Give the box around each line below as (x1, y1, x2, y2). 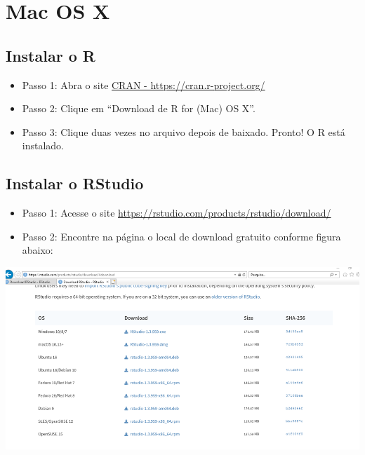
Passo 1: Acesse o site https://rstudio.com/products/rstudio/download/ (22, 205, 331, 220)
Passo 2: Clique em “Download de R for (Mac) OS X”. (22, 101, 255, 116)
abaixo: (22, 243, 53, 257)
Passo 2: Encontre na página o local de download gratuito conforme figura (22, 229, 341, 243)
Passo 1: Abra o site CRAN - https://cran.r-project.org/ (22, 77, 265, 92)
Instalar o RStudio (6, 172, 144, 194)
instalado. (22, 138, 65, 153)
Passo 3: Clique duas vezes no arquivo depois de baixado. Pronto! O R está (22, 124, 345, 139)
